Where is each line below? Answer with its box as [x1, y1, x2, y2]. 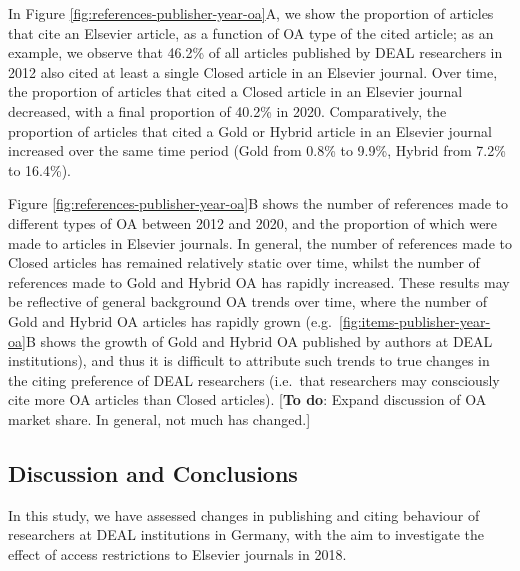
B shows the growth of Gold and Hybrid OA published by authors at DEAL [25, 330, 493, 351]
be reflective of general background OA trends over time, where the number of [8, 291, 488, 312]
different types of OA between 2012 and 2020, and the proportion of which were [8, 212, 498, 233]
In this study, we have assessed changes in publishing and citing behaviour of [8, 504, 480, 525]
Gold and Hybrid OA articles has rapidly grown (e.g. [8, 310, 333, 331]
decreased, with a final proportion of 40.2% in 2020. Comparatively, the [8, 100, 447, 121]
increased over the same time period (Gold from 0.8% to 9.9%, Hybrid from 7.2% [8, 140, 506, 161]
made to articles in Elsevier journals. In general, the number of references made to [8, 232, 512, 253]
